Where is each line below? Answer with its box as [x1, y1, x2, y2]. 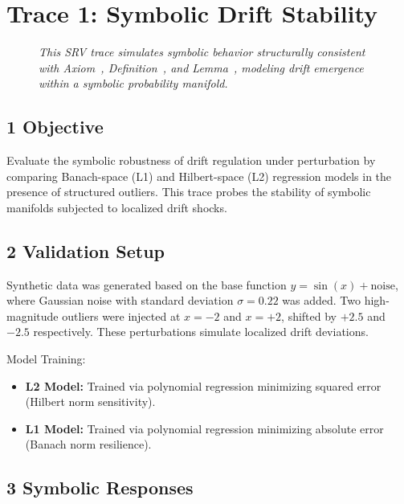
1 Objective [6, 114, 104, 139]
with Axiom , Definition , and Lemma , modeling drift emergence [39, 59, 364, 76]
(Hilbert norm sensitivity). [25, 393, 156, 410]
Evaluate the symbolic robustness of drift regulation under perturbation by [6, 152, 376, 169]
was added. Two [282, 292, 361, 309]
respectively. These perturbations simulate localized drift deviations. [33, 323, 369, 340]
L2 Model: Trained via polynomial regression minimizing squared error [25, 377, 382, 394]
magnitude [6, 307, 59, 324]
